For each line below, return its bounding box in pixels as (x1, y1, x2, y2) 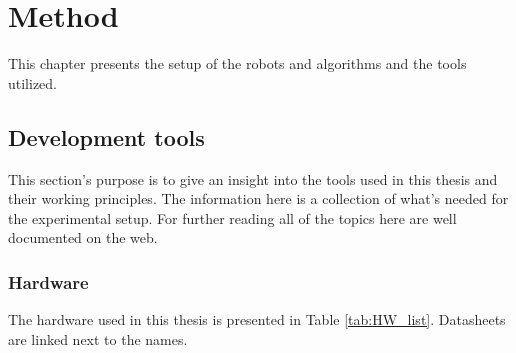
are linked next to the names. (8, 328, 188, 349)
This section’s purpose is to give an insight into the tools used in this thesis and (8, 168, 498, 189)
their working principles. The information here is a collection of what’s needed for (8, 188, 509, 209)
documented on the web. (8, 227, 158, 248)
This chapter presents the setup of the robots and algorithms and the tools (8, 53, 467, 74)
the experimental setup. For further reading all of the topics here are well (8, 207, 457, 228)
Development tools (8, 121, 205, 152)
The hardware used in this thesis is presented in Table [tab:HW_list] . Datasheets (8, 309, 506, 330)
